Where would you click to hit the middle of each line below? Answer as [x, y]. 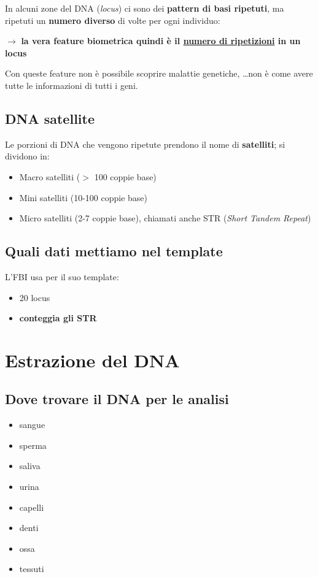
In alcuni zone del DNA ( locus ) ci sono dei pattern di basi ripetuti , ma [145, 8]
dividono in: [27, 156]
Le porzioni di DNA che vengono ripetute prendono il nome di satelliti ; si [145, 144]
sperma [33, 445]
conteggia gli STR [58, 318]
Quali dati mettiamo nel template [114, 251]
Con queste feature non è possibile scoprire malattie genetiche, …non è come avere [159, 73]
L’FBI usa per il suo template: [62, 276]
